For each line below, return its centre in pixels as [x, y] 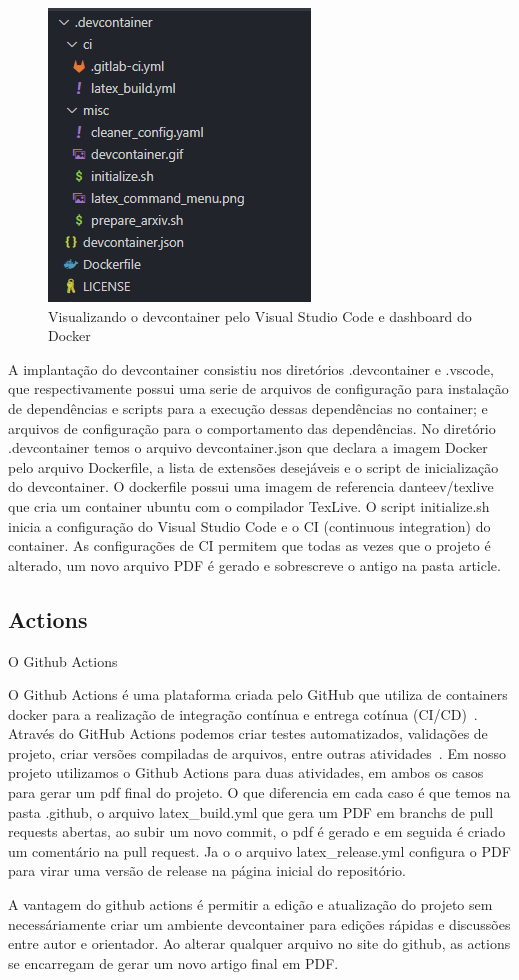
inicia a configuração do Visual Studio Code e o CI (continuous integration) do [249, 525]
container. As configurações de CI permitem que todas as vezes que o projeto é [249, 545]
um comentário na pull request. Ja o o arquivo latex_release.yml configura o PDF [259, 850]
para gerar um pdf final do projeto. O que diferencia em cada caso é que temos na [259, 792]
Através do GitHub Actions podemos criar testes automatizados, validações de [248, 733]
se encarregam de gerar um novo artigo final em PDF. [173, 962]
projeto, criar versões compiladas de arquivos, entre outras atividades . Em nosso [257, 752]
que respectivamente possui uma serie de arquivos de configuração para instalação [258, 388]
